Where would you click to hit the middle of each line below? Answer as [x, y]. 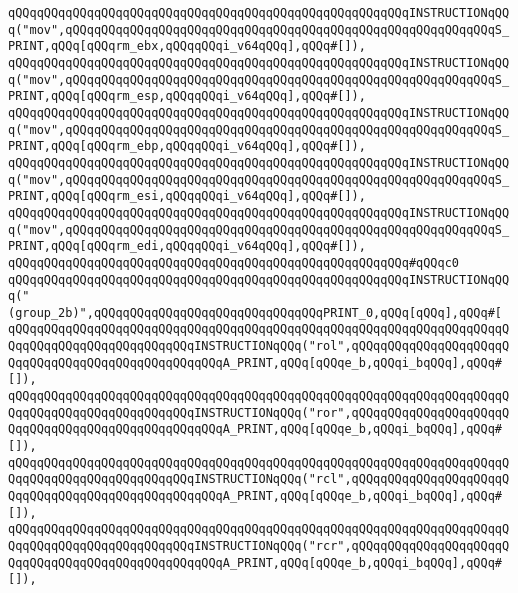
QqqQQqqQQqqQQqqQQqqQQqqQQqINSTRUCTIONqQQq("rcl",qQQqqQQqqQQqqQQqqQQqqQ [259, 479]
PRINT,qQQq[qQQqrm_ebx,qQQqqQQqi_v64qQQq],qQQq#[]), [187, 46]
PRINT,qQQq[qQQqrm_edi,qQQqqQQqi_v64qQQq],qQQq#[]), [187, 246]
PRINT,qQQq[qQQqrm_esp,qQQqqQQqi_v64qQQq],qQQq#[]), [187, 96]
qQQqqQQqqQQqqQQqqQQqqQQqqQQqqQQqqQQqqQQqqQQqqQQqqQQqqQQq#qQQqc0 [234, 262]
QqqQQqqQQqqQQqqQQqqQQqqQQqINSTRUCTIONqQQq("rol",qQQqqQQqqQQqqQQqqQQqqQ [259, 346]
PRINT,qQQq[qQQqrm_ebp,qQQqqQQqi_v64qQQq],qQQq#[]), [187, 146]
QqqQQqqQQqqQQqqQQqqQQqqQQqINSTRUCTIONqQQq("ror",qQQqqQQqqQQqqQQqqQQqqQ [259, 412]
